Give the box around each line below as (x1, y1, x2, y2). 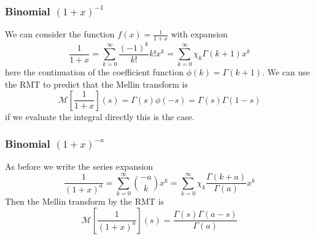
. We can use (262, 66, 310, 78)
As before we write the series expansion (5, 160, 154, 173)
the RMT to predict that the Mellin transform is (5, 77, 188, 90)
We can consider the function (5, 28, 115, 40)
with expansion (171, 28, 228, 40)
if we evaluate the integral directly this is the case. (5, 110, 195, 123)
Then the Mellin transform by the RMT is (5, 195, 165, 208)
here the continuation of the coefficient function (5, 66, 184, 78)
